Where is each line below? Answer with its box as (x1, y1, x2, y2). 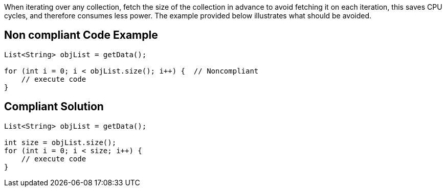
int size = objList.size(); (4, 138, 117, 147)
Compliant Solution (4, 100, 104, 113)
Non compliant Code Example (4, 29, 158, 42)
